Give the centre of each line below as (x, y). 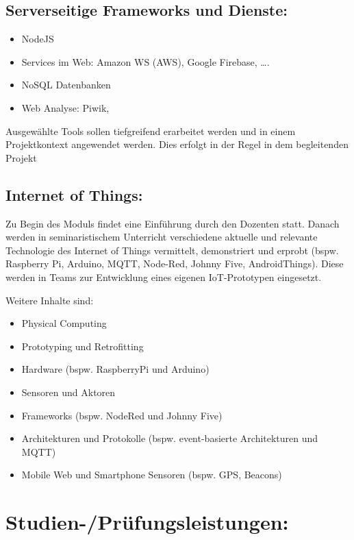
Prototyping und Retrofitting (83, 346)
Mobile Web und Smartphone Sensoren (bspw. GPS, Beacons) (152, 475)
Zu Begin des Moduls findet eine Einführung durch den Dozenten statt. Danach (173, 223)
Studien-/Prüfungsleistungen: (147, 522)
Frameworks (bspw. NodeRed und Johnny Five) (122, 415)
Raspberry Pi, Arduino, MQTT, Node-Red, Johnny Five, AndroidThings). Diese (175, 263)
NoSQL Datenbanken (66, 85)
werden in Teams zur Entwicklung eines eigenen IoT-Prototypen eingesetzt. (164, 277)
